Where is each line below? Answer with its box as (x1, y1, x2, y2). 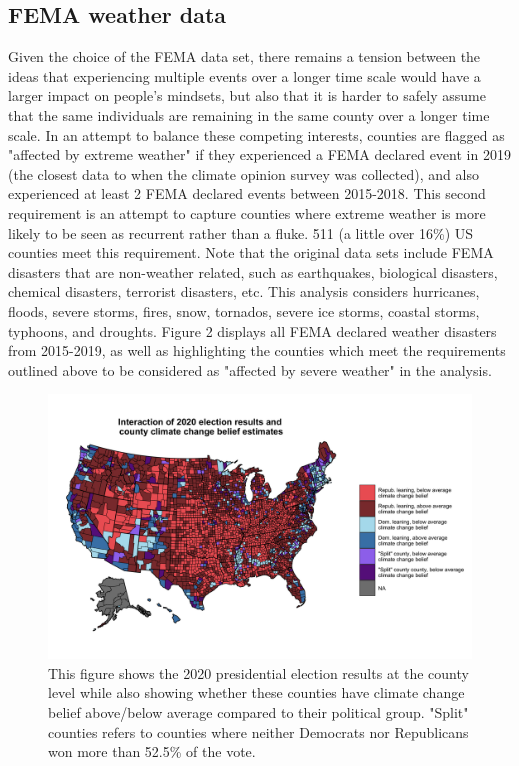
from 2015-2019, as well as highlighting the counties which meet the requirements (8, 340, 506, 361)
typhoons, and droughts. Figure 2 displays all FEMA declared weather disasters (8, 320, 497, 341)
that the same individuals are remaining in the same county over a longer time (8, 104, 490, 125)
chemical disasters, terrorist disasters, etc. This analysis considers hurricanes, (8, 281, 480, 302)
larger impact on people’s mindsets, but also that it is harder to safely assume (8, 85, 486, 106)
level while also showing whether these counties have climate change (48, 682, 465, 703)
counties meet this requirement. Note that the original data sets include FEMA (8, 242, 494, 263)
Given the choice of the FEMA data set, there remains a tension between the (8, 46, 481, 67)
